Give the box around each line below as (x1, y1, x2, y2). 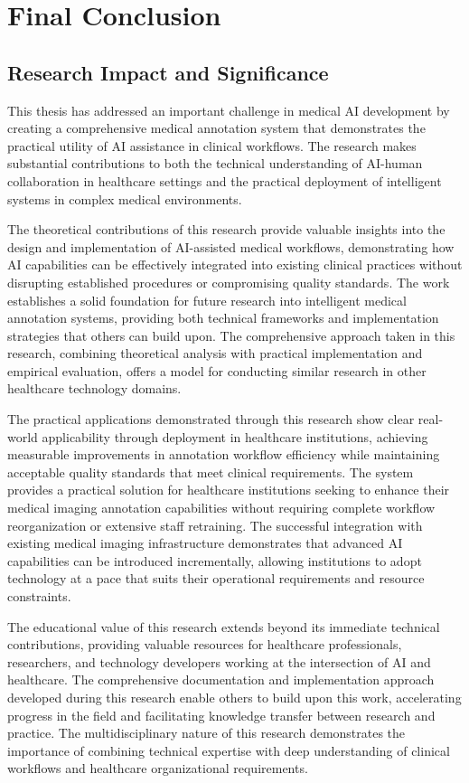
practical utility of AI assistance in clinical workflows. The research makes (7, 136, 417, 155)
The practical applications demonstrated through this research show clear (7, 410, 415, 429)
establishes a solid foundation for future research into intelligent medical (7, 290, 407, 309)
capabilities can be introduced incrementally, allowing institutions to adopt (7, 551, 422, 570)
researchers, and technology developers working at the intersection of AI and (7, 652, 431, 671)
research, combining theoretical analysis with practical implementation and (7, 344, 423, 363)
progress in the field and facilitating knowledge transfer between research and (7, 705, 436, 724)
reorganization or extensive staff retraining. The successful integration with (7, 515, 423, 534)
